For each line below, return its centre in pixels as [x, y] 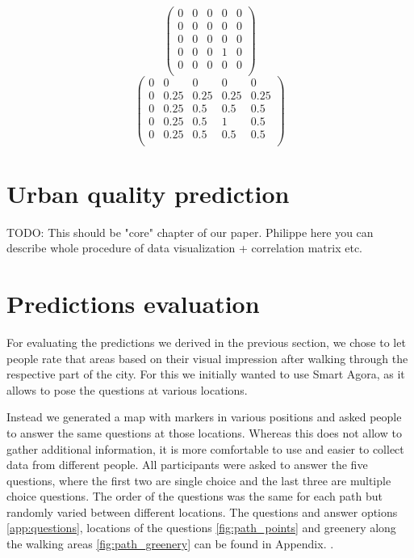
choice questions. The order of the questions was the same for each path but [195, 496]
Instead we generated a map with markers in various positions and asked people [204, 417]
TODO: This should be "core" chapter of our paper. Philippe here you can [190, 232]
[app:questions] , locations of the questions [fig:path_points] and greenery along [201, 528]
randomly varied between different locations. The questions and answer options [202, 511]
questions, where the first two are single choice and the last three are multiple [199, 480]
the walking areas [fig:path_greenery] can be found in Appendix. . [170, 544]
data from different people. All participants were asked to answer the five [187, 465]
